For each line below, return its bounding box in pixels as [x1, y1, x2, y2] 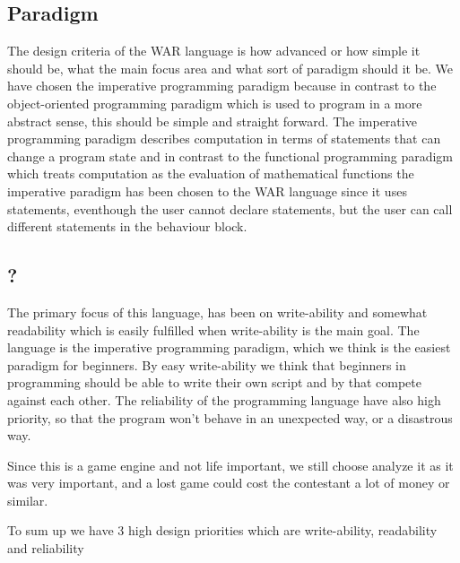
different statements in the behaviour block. [7, 217, 247, 236]
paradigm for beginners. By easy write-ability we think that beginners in [7, 355, 406, 374]
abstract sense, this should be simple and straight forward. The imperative [7, 111, 417, 130]
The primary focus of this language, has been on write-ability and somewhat [7, 302, 428, 321]
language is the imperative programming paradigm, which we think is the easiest [7, 338, 451, 357]
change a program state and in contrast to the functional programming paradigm [7, 146, 454, 165]
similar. [7, 490, 48, 509]
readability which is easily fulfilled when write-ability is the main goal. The [7, 320, 420, 339]
